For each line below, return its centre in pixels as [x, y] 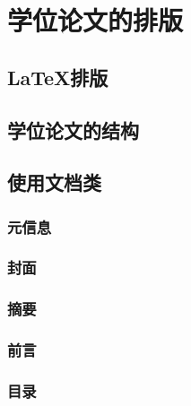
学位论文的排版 [95, 20]
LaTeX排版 [58, 77]
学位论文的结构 [73, 130]
